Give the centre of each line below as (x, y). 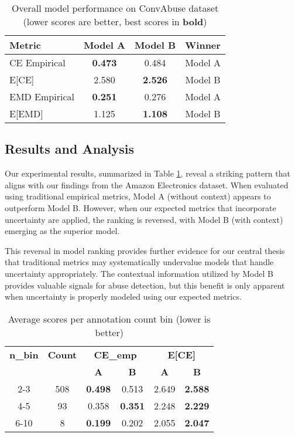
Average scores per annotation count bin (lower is (109, 319)
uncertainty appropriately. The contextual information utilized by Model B (139, 273)
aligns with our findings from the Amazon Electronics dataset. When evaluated (147, 184)
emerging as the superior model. (62, 231)
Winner (203, 45)
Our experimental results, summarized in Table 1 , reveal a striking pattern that (147, 173)
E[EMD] (26, 114)
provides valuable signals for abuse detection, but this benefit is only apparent (145, 285)
